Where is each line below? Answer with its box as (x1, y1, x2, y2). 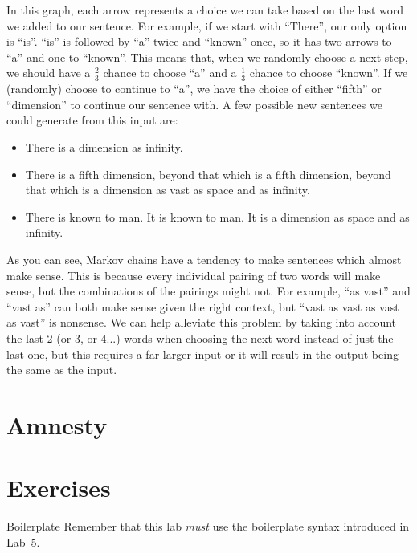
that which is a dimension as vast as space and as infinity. (25, 181, 310, 198)
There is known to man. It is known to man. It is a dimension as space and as (25, 208, 410, 225)
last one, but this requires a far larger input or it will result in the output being (6, 345, 399, 362)
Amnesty (6, 408, 108, 441)
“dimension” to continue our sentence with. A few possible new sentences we (6, 96, 382, 112)
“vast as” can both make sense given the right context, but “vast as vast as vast (6, 298, 399, 315)
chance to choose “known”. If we (249, 64, 408, 81)
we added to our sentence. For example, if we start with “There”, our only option (6, 17, 407, 34)
